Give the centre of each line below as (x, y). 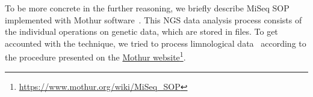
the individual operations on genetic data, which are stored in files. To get (141, 31)
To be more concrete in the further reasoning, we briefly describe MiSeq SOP (147, 8)
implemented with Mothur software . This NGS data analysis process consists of (153, 19)
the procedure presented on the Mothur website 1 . (95, 56)
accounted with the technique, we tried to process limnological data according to (156, 43)
